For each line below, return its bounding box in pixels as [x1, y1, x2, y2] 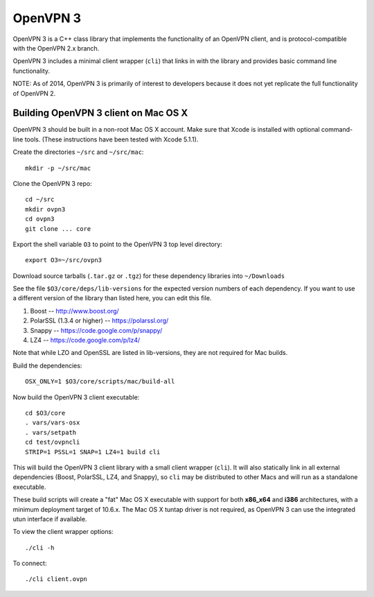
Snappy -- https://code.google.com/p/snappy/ [30, 326, 163, 334]
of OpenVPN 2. [12, 89, 56, 97]
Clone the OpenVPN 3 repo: [12, 179, 93, 187]
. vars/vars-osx [25, 419, 80, 426]
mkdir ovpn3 [25, 205, 66, 213]
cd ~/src [25, 196, 55, 204]
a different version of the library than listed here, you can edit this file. [12, 294, 212, 302]
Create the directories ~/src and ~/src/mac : [12, 148, 144, 156]
